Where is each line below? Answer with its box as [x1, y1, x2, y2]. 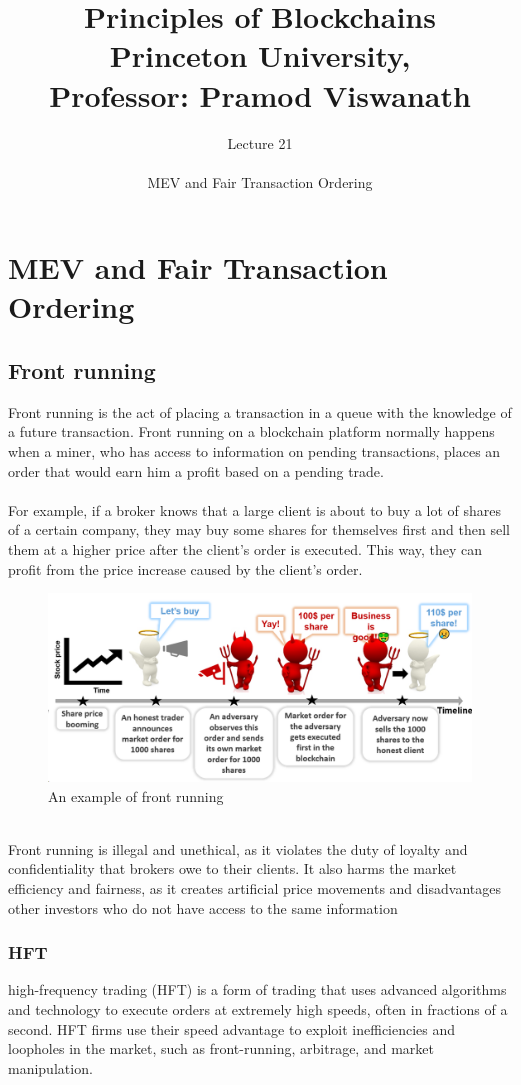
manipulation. [8, 1057, 93, 1078]
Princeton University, [109, 35, 411, 76]
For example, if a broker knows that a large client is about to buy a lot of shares [8, 499, 502, 520]
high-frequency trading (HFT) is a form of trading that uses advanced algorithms [8, 979, 507, 1000]
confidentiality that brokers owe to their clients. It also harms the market [8, 858, 457, 879]
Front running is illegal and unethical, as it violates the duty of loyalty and [8, 838, 468, 859]
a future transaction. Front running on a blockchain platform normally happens [8, 421, 495, 442]
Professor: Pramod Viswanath [49, 74, 471, 115]
